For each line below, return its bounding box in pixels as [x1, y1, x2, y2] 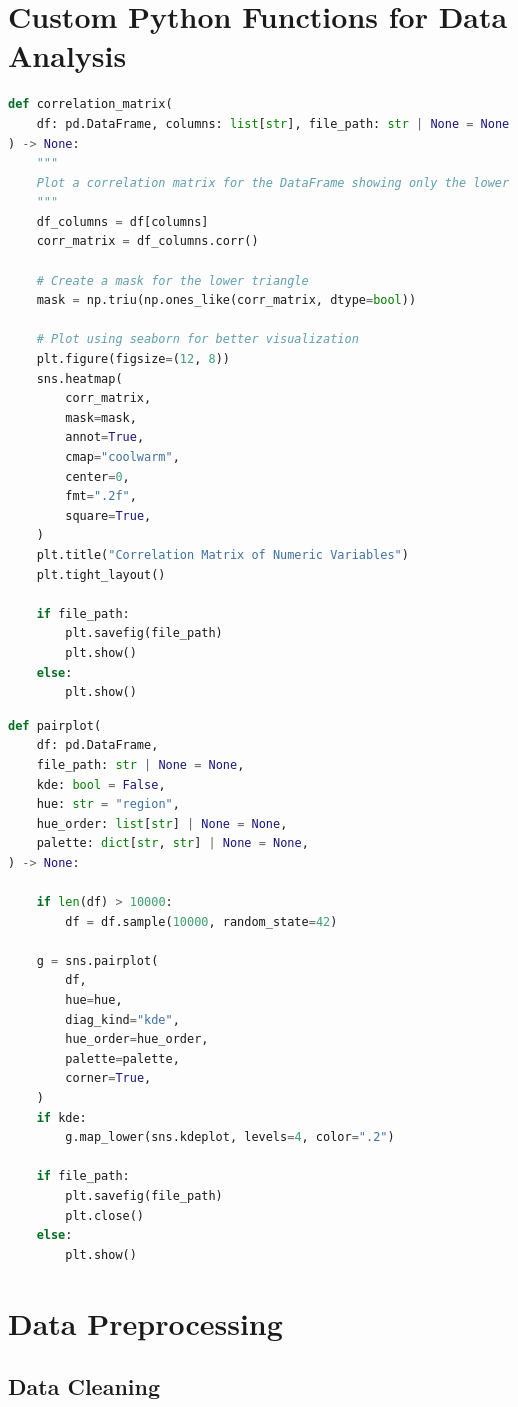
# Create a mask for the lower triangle [36, 273, 309, 288]
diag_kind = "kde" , [65, 1012, 180, 1027]
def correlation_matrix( [8, 97, 173, 112]
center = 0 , [65, 469, 130, 484]
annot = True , [65, 430, 145, 445]
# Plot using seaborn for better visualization [36, 332, 359, 347]
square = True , [65, 508, 152, 523]
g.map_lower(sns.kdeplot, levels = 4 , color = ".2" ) [65, 1130, 395, 1145]
